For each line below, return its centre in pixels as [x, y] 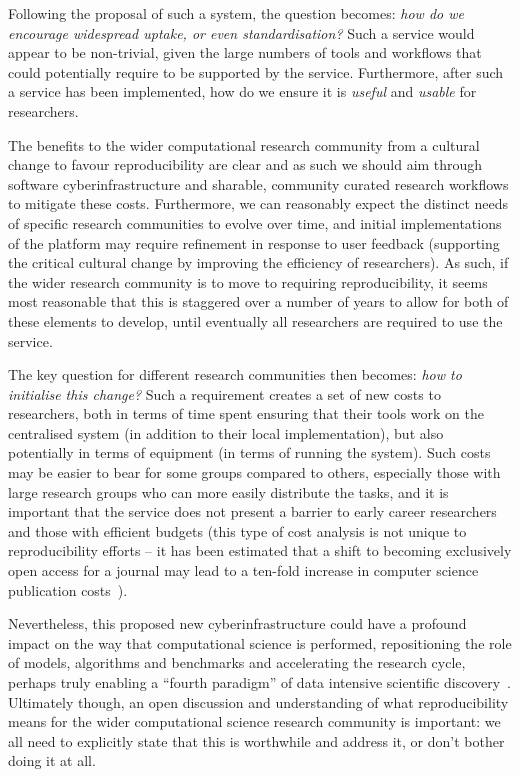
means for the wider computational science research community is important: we [254, 721]
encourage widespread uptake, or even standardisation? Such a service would [241, 32]
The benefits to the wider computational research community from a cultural [244, 144]
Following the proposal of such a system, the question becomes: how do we [236, 13]
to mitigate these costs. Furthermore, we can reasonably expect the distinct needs [258, 203]
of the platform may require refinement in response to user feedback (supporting [254, 242]
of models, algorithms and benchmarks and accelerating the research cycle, [237, 662]
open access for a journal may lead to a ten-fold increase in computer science [243, 570]
